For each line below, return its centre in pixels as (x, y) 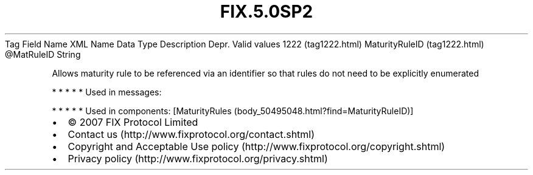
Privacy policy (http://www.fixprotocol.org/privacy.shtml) (198, 158)
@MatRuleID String (43, 54)
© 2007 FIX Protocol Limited (133, 122)
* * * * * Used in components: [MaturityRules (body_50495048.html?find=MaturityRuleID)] (233, 111)
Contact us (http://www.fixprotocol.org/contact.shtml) (191, 134)
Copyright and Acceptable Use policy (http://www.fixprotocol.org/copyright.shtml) (256, 146)
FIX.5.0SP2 (266, 12)
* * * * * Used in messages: (107, 92)
